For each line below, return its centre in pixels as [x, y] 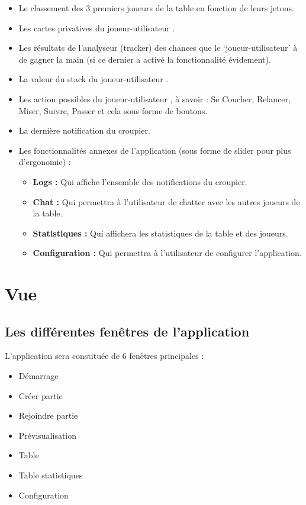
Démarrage [38, 376]
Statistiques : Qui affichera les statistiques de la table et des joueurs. [160, 233]
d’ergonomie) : [45, 162]
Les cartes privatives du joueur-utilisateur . [97, 27]
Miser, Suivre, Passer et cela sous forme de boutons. [113, 110]
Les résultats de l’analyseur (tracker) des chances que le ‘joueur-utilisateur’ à [158, 48]
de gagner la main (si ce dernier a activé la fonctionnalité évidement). [145, 59]
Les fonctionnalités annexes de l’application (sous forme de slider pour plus [155, 150]
